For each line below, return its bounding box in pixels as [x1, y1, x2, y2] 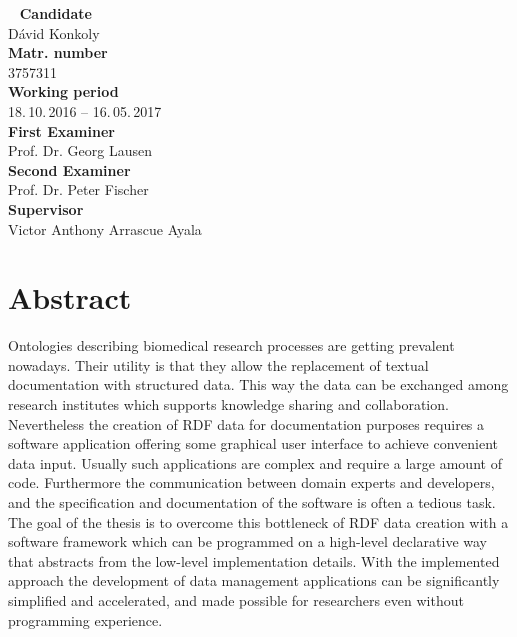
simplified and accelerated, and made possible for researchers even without [8, 589, 464, 610]
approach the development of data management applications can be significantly [8, 570, 500, 591]
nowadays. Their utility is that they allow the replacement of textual [8, 354, 429, 375]
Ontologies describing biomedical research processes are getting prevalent [8, 335, 455, 356]
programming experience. [8, 609, 163, 630]
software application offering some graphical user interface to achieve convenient [8, 433, 498, 454]
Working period [8, 81, 119, 102]
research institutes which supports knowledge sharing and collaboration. [8, 394, 449, 415]
